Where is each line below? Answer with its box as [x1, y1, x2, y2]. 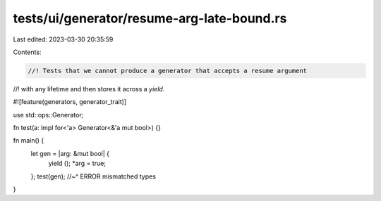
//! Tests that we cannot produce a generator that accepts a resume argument [28, 67, 307, 74]
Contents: [13, 48, 42, 56]
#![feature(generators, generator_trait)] [13, 98, 127, 106]
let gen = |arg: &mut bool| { [30, 149, 109, 157]
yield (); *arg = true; [48, 159, 106, 168]
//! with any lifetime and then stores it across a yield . [13, 84, 165, 93]
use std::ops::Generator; [13, 110, 84, 119]
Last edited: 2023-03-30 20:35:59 [13, 35, 114, 44]
